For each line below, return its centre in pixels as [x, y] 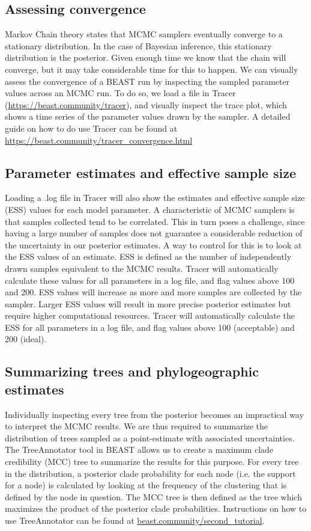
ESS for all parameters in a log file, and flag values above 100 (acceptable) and [150, 327]
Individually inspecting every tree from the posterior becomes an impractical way [154, 414]
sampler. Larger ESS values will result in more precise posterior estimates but [148, 303]
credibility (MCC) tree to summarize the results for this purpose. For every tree [152, 462]
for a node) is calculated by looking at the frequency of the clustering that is [146, 485]
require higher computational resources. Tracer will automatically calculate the [150, 315]
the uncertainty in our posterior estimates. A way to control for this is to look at [153, 244]
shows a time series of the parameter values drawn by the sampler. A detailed [148, 116]
